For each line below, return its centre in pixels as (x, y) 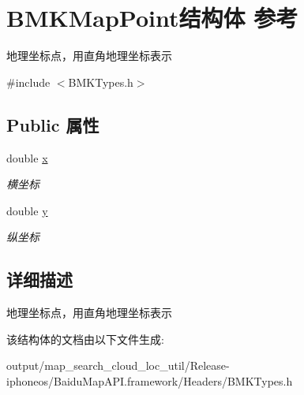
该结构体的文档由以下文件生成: (85, 339)
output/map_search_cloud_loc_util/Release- (118, 365)
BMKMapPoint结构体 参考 (152, 18)
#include (28, 82)
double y (27, 210)
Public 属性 (53, 124)
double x (27, 157)
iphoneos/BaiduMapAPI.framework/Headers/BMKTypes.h (150, 380)
